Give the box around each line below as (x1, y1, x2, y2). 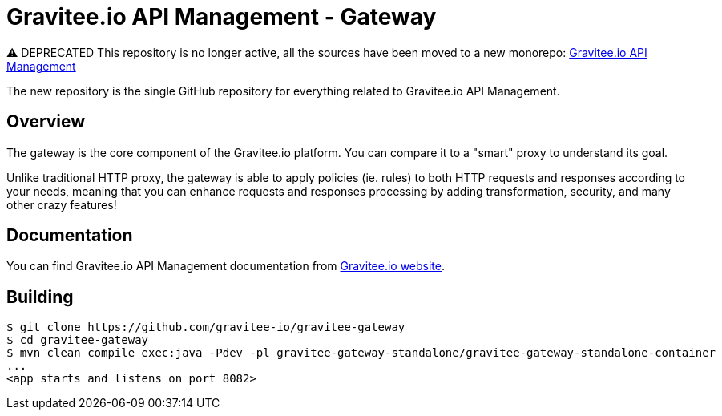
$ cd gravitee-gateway (6, 333, 149, 347)
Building (6, 286, 74, 307)
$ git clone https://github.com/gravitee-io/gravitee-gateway (6, 321, 405, 334)
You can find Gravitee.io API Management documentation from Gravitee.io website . (6, 259, 446, 273)
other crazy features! (6, 197, 117, 212)
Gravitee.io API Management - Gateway (6, 3, 437, 30)
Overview (6, 111, 86, 132)
